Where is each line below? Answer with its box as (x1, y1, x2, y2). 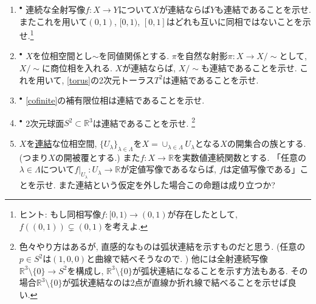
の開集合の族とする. (227, 137, 306, 150)
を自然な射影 (176, 49, 228, 62)
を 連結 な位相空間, (26, 137, 97, 150)
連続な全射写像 (26, 3, 86, 15)
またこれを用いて (19, 15, 88, 27)
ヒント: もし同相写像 (19, 208, 101, 221)
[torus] (66, 73, 91, 86)
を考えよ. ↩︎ (104, 219, 148, 232)
